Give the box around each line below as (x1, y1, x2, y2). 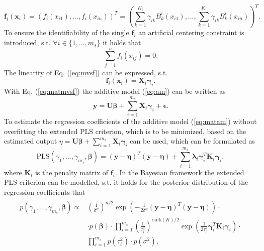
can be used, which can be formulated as (130, 136, 255, 146)
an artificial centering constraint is (138, 27, 244, 38)
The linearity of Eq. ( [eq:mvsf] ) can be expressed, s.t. (4, 67, 168, 77)
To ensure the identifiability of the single (4, 27, 129, 38)
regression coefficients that (4, 186, 85, 197)
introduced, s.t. (4, 37, 51, 48)
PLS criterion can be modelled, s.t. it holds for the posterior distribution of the (4, 177, 248, 187)
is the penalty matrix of (35, 167, 109, 177)
